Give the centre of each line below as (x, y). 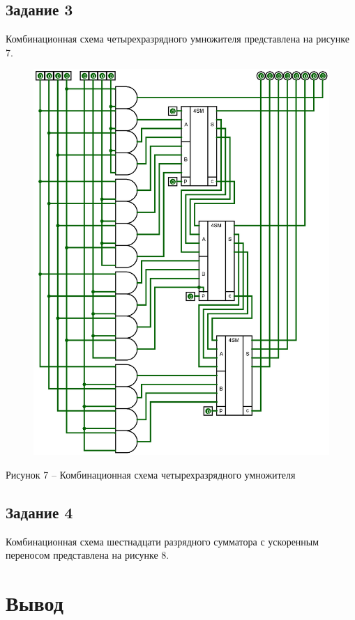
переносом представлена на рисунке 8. (88, 555)
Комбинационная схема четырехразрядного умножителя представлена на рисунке (177, 39)
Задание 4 (39, 512)
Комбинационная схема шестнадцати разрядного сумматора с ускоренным (163, 541)
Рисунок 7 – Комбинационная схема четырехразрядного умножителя (151, 474)
